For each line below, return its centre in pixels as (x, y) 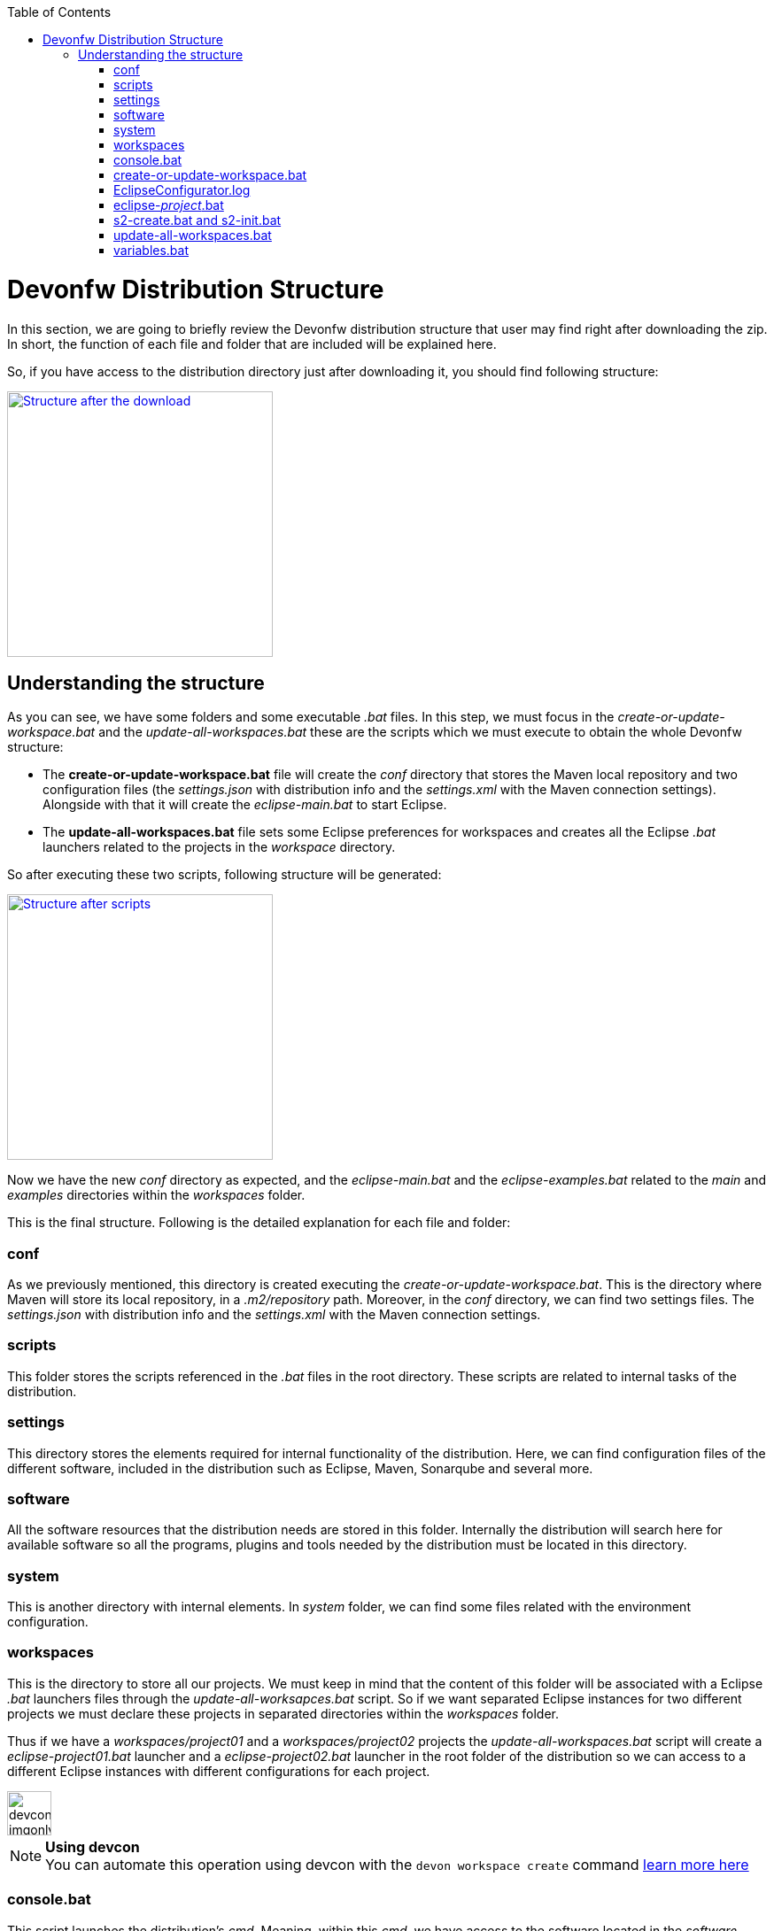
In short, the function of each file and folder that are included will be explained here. (252, 344)
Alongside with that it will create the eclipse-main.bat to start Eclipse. (245, 805)
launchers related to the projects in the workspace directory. (219, 847)
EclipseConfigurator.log (182, 190)
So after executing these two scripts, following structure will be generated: (224, 875)
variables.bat (151, 250)
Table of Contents (59, 12)
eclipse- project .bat (169, 205)
